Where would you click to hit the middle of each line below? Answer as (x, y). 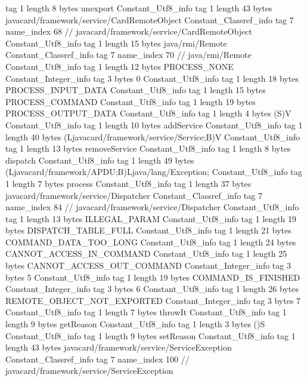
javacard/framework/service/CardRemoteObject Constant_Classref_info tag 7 (150, 19)
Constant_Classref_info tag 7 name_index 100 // (97, 359)
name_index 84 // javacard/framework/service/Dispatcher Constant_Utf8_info (152, 207)
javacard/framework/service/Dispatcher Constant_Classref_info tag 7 (134, 195)
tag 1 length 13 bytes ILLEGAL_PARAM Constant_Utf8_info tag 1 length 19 (151, 218)
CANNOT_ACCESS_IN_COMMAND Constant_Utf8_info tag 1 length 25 (146, 254)
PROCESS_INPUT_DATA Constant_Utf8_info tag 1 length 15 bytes (136, 90)
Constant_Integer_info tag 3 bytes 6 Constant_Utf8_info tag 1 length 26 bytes (152, 289)
